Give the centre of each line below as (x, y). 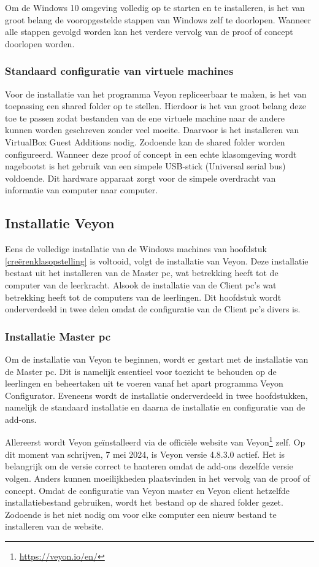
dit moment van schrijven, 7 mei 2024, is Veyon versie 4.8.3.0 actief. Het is (145, 454)
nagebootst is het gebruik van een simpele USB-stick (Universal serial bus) (145, 166)
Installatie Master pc (58, 336)
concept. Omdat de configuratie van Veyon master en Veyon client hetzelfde (148, 490)
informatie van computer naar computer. (82, 190)
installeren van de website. (55, 526)
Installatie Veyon (60, 223)
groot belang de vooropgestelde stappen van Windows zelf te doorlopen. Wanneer (158, 19)
